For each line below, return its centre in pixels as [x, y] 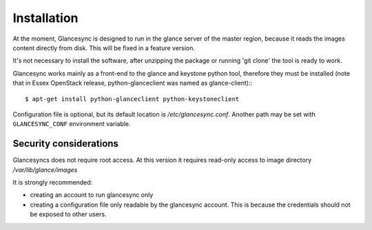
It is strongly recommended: [53, 182]
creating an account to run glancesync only [92, 195]
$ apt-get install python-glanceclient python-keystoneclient [132, 99]
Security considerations [65, 144]
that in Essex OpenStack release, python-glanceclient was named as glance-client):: [133, 83]
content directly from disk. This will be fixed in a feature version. [104, 48]
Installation [45, 18]
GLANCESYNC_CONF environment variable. [72, 124]
